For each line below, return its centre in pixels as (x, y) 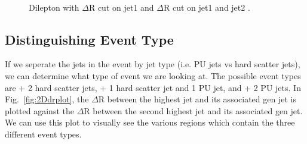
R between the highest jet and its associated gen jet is (197, 99)
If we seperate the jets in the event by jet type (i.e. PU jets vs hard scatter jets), (153, 64)
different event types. (43, 134)
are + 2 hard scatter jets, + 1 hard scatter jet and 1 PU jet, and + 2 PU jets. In (153, 87)
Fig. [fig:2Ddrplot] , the (47, 99)
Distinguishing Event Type (89, 39)
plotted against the (39, 110)
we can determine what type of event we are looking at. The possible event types (153, 75)
